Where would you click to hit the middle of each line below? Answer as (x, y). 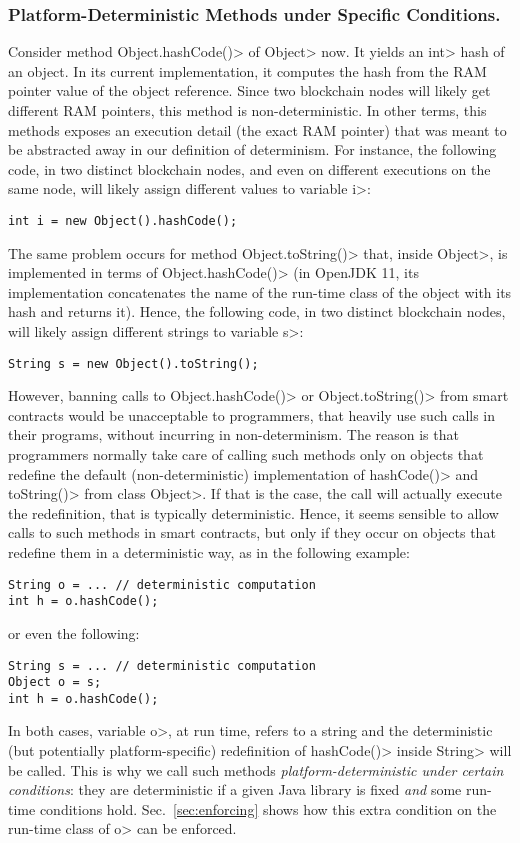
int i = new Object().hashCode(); (123, 220)
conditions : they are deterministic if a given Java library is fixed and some (235, 789)
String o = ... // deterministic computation (162, 584)
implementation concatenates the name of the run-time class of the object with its (260, 291)
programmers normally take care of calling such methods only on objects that (246, 454)
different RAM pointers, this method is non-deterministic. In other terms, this (247, 110)
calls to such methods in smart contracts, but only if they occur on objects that (252, 532)
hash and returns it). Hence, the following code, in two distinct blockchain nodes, (257, 311)
